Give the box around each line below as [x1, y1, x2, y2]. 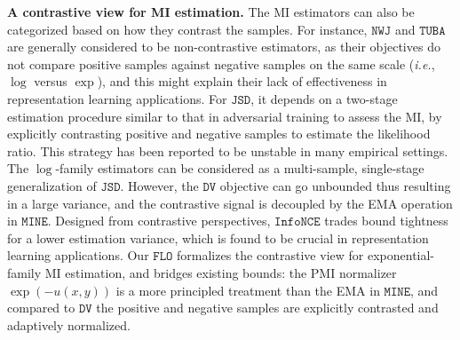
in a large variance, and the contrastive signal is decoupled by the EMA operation [7, 194, 453, 212]
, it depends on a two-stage [250, 89, 398, 107]
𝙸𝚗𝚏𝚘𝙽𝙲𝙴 [274, 216, 321, 229]
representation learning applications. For [7, 89, 227, 107]
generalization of [7, 176, 97, 194]
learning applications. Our [7, 246, 149, 265]
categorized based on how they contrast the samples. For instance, [7, 20, 368, 38]
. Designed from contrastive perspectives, [47, 211, 271, 230]
